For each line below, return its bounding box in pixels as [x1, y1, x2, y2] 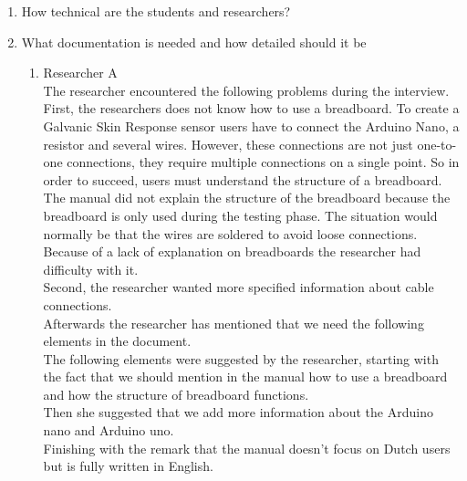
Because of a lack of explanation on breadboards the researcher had [43, 242, 421, 261]
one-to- [417, 134, 457, 153]
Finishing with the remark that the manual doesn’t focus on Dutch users [43, 438, 451, 457]
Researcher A [43, 63, 118, 82]
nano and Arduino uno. [43, 421, 174, 440]
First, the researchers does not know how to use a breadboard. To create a [43, 99, 460, 118]
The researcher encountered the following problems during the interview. [43, 80, 450, 99]
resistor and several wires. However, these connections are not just [43, 134, 413, 153]
